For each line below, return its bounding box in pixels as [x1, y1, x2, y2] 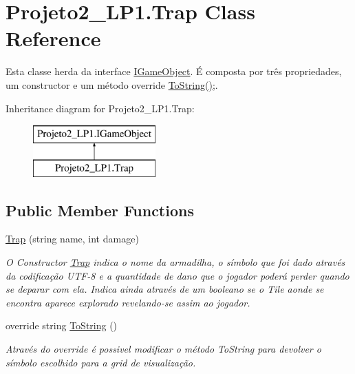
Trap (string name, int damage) [6, 231, 139, 246]
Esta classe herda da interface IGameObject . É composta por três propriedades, [6, 64, 342, 79]
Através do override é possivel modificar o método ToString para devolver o [6, 342, 321, 356]
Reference [6, 24, 101, 52]
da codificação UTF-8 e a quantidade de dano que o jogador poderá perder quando [6, 268, 349, 282]
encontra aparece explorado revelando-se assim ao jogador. [6, 295, 250, 309]
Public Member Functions [6, 199, 194, 220]
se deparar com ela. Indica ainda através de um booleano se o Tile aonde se [6, 282, 324, 296]
